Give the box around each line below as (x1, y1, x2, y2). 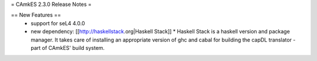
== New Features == (11, 12, 62, 19)
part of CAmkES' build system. (31, 44, 105, 51)
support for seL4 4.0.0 (31, 19, 85, 26)
